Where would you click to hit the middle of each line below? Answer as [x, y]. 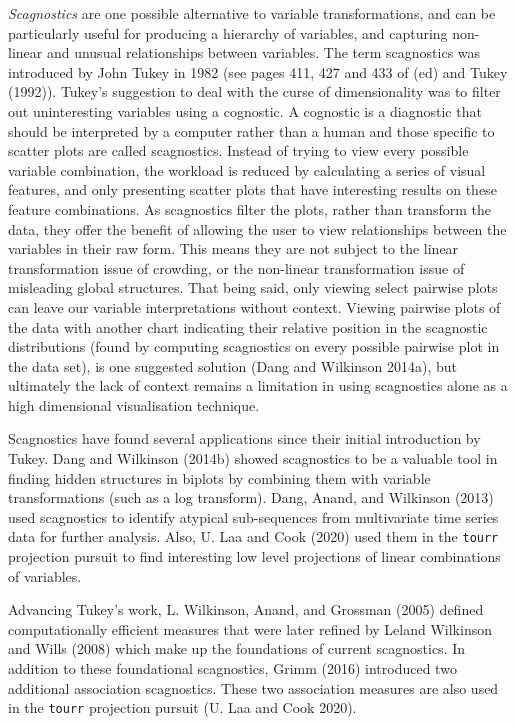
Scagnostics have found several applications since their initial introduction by [244, 438]
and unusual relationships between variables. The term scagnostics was [263, 52]
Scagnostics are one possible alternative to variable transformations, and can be [252, 13]
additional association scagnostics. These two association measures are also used [253, 687]
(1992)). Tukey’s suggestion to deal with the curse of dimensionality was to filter [254, 91]
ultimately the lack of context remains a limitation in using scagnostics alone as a [258, 385]
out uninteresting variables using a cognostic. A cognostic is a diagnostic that [245, 110]
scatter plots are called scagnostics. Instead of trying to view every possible [238, 150]
